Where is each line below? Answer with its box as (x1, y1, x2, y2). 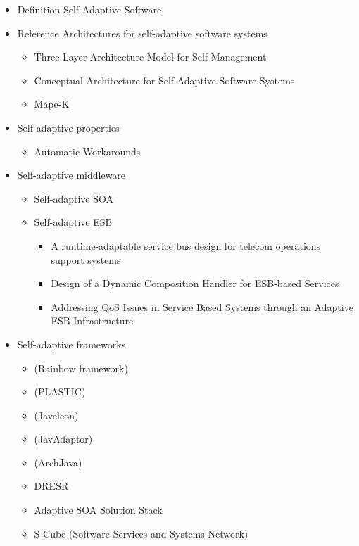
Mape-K (34, 96, 70, 111)
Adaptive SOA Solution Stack (34, 502, 163, 517)
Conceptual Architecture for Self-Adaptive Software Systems (34, 72, 295, 87)
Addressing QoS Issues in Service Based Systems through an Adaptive (51, 299, 353, 314)
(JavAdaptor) (34, 431, 93, 446)
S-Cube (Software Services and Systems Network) (34, 526, 248, 540)
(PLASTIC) (34, 384, 86, 399)
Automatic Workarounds (34, 144, 141, 158)
